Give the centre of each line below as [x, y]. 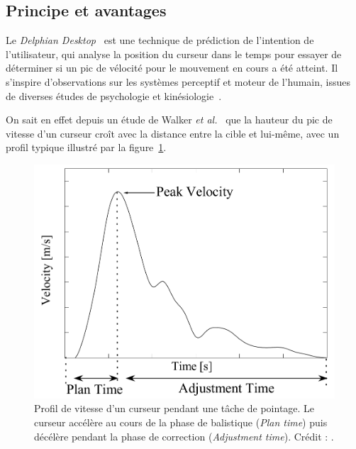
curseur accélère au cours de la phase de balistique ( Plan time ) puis [181, 422]
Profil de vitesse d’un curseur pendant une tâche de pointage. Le [174, 408]
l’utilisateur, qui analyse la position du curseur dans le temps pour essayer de [174, 54]
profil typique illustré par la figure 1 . [86, 147]
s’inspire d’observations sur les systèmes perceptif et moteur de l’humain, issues [178, 81]
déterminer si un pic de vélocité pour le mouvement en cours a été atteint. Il [172, 68]
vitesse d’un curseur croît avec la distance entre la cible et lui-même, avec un [173, 133]
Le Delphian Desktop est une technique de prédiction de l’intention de [160, 40]
